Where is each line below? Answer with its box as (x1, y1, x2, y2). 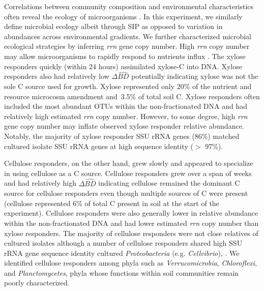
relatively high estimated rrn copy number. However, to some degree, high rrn (4, 110, 248, 121)
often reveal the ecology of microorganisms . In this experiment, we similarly (4, 11, 243, 21)
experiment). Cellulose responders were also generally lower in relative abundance (4, 208, 258, 218)
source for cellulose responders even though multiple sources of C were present (4, 188, 248, 198)
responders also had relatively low (4, 71, 109, 81)
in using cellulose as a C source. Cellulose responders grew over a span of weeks (4, 167, 252, 178)
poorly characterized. (4, 277, 70, 288)
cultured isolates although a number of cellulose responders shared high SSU (4, 238, 243, 248)
